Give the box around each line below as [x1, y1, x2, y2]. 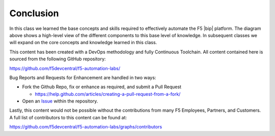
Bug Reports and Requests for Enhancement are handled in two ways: [9, 74, 156, 81]
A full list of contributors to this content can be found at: [9, 114, 127, 120]
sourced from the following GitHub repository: [9, 56, 106, 62]
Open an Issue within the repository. [22, 98, 98, 104]
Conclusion [9, 8, 59, 19]
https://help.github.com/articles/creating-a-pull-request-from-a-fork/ [35, 91, 181, 97]
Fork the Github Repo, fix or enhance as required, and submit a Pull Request [22, 84, 182, 90]
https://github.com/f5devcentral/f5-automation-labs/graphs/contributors [9, 124, 162, 130]
